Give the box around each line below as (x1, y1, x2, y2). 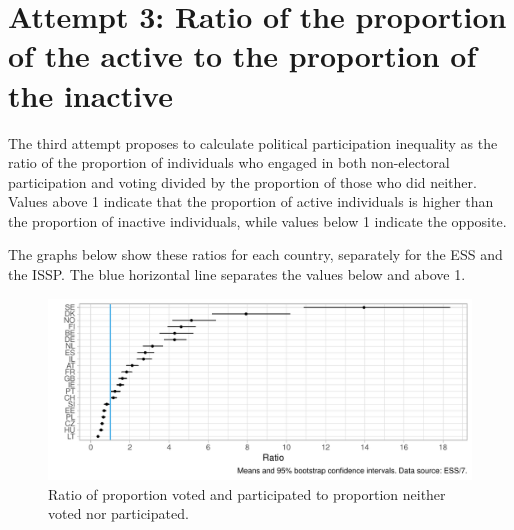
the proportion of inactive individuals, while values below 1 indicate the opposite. (8, 210, 507, 231)
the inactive (8, 74, 173, 115)
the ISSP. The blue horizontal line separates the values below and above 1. (8, 264, 466, 285)
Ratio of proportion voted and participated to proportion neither (48, 483, 446, 504)
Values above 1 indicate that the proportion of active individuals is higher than (8, 191, 494, 212)
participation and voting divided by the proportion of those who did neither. (8, 171, 477, 192)
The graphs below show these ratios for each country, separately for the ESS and (8, 244, 503, 265)
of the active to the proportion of (8, 35, 477, 76)
